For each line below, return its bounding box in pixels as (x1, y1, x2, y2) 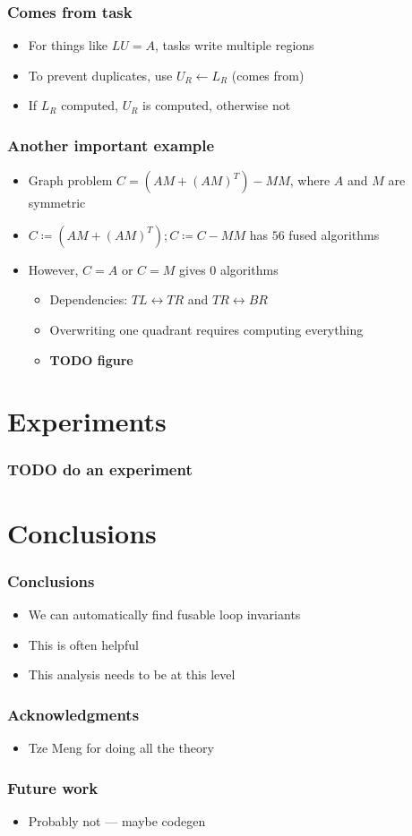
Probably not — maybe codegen (28, 811, 206, 830)
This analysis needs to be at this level (28, 665, 236, 684)
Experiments (7, 403, 167, 439)
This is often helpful (28, 635, 139, 653)
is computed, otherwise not (142, 96, 291, 115)
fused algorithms (288, 225, 380, 243)
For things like (28, 36, 108, 55)
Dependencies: (49, 290, 128, 309)
